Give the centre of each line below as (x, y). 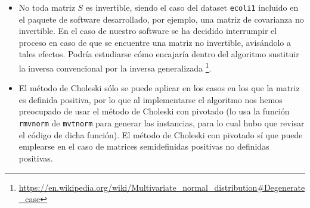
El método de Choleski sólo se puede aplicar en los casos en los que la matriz (159, 88)
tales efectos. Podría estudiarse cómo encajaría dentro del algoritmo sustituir (159, 54)
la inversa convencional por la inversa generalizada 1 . (115, 67)
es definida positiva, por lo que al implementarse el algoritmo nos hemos (151, 99)
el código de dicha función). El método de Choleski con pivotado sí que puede (161, 134)
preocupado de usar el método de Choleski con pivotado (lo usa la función (154, 111)
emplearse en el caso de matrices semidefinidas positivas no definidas (144, 146)
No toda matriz (47, 7)
